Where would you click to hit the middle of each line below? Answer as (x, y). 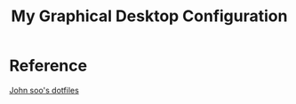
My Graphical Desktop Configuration (149, 16)
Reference (48, 66)
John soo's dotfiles (44, 90)
